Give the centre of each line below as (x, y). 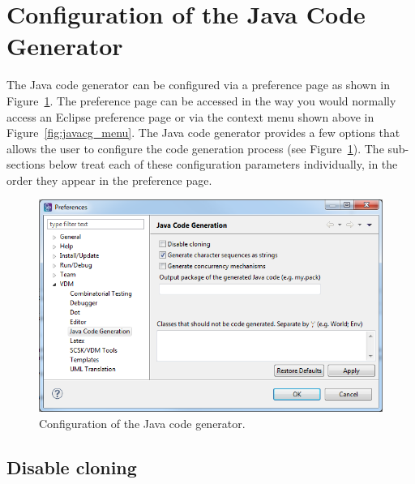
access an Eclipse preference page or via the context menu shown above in (190, 116)
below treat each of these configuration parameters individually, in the (223, 164)
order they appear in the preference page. (109, 180)
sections (26, 164)
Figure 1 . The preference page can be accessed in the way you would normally (201, 100)
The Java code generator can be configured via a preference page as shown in (199, 85)
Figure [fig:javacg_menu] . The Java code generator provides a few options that (203, 133)
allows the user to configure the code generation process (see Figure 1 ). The (195, 148)
